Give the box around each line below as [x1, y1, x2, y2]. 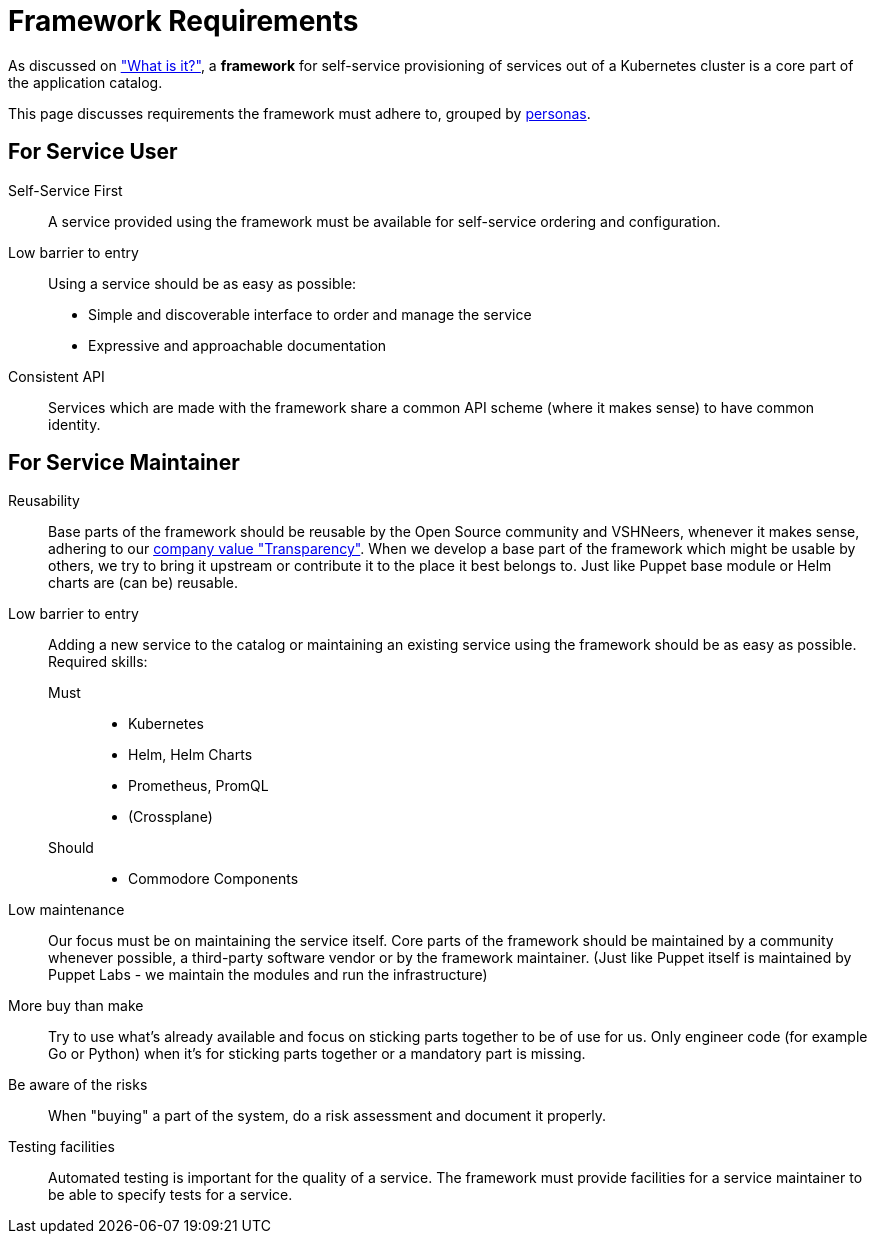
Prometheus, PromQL [128, 777, 269, 795]
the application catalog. [8, 73, 163, 91]
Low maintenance [8, 901, 125, 919]
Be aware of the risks [8, 1076, 148, 1094]
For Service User [8, 139, 178, 165]
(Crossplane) [128, 808, 213, 826]
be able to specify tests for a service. [48, 1186, 293, 1204]
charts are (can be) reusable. [48, 574, 239, 592]
